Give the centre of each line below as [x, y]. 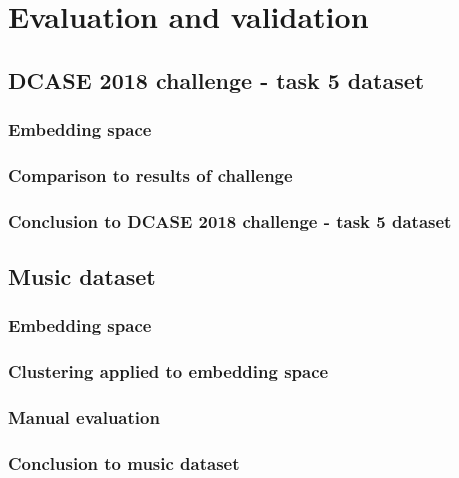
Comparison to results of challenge [150, 174]
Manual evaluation [84, 417]
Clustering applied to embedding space [168, 371]
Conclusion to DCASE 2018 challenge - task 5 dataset [230, 220]
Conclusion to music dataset [124, 462]
